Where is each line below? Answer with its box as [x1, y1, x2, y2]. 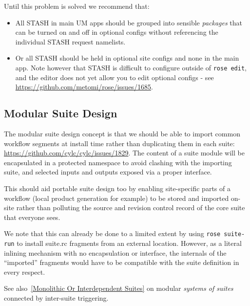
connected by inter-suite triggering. [4, 293, 109, 303]
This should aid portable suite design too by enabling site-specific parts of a [4, 183, 231, 193]
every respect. [4, 266, 45, 277]
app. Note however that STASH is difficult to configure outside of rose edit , [15, 62, 247, 72]
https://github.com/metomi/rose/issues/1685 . [15, 82, 153, 92]
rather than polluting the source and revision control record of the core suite [16, 202, 245, 213]
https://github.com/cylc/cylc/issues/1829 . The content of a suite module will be [4, 148, 245, 158]
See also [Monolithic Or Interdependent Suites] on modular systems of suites [4, 283, 233, 293]
